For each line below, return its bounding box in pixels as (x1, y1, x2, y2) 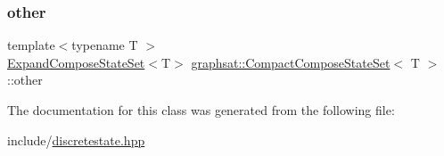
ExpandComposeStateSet (7, 53, 145, 71)
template (7, 36, 55, 54)
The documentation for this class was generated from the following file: (7, 101, 395, 119)
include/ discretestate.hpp (7, 130, 145, 149)
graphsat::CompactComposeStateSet (191, 53, 391, 71)
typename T (71, 36, 138, 54)
